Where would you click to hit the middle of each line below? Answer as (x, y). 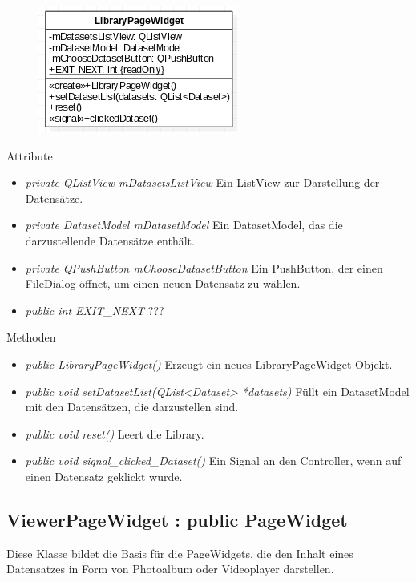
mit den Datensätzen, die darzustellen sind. (132, 407)
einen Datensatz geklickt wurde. (104, 476)
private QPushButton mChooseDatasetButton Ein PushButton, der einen (204, 267)
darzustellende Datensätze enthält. (110, 240)
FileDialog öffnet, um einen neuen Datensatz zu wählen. (163, 283)
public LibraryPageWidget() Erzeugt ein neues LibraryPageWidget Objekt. (209, 364)
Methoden (31, 337)
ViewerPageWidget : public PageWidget (177, 519)
